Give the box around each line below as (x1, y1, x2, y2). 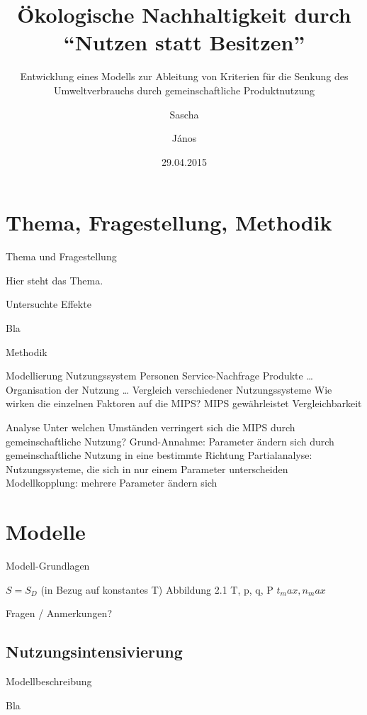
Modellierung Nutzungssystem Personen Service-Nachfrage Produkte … (6, 368, 313, 383)
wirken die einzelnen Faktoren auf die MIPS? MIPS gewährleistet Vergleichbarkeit (6, 396, 362, 411)
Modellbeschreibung (6, 674, 92, 689)
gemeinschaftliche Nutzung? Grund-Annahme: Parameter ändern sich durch (6, 433, 334, 448)
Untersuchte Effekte (6, 296, 91, 311)
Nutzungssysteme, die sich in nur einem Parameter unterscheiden (6, 461, 288, 476)
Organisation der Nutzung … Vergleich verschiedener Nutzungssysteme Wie (6, 382, 332, 397)
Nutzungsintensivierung (6, 641, 183, 663)
